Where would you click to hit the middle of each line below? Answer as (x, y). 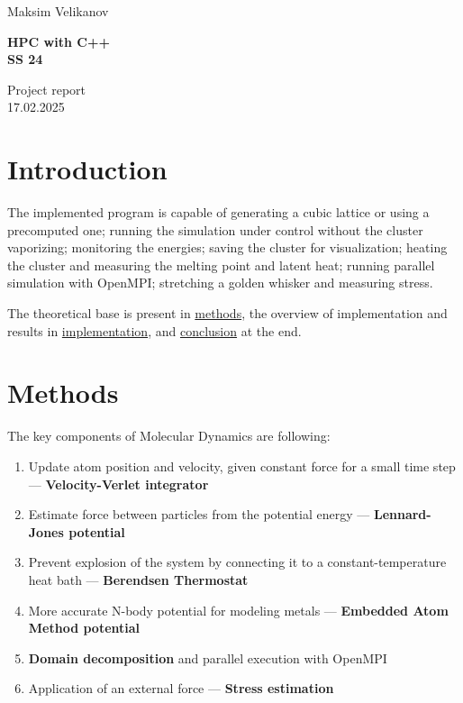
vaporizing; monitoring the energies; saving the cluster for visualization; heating (227, 247)
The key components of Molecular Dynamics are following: (169, 436)
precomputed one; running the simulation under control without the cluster (215, 229)
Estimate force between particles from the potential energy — (199, 514)
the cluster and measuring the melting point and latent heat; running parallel (221, 265)
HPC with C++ (59, 41)
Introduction (87, 169)
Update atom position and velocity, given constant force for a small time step (242, 466)
